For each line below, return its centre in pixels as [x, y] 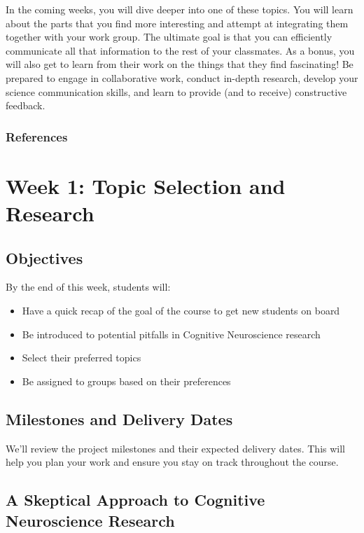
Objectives [44, 257]
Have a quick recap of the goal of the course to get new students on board [181, 310]
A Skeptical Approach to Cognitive [135, 500]
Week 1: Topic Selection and [146, 185]
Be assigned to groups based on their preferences [126, 381]
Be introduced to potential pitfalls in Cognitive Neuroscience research [171, 334]
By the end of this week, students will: [88, 287]
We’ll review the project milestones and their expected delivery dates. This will [175, 448]
